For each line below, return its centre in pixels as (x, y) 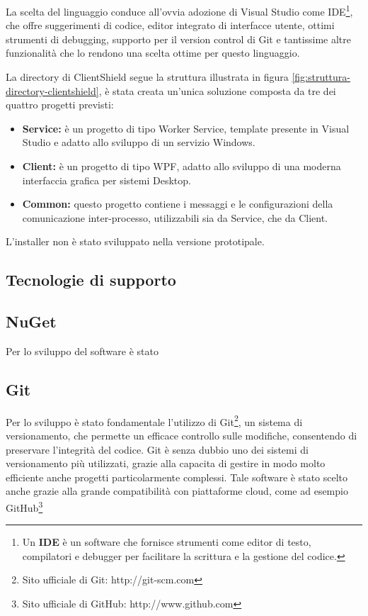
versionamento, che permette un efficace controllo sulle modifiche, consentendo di (182, 435)
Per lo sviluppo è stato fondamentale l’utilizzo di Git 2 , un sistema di (154, 420)
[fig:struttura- (321, 77)
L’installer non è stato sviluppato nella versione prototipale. (135, 241)
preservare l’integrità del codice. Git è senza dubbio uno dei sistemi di (157, 449)
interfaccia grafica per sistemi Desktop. (107, 180)
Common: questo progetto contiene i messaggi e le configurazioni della (178, 204)
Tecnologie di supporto (91, 280)
